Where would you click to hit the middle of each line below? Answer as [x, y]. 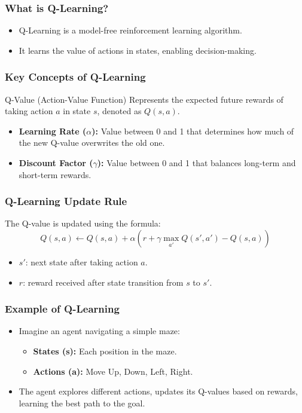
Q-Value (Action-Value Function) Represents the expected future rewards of [144, 99]
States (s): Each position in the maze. [105, 351]
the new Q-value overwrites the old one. [92, 143]
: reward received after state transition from [103, 282]
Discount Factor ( [56, 163]
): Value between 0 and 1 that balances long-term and [196, 163]
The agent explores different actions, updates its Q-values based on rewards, [158, 391]
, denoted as [119, 111]
